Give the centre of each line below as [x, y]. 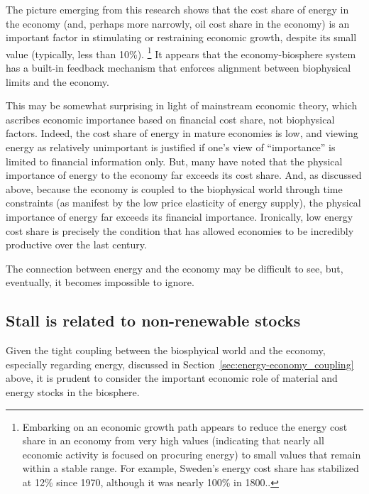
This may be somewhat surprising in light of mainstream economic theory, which [182, 105]
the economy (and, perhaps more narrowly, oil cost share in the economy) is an [178, 23]
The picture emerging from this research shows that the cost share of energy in [177, 9]
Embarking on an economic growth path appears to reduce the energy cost [185, 426]
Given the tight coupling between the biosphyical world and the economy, [166, 350]
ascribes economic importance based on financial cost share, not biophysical [170, 119]
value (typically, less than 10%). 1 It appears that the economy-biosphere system [181, 53]
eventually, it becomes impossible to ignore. [100, 282]
